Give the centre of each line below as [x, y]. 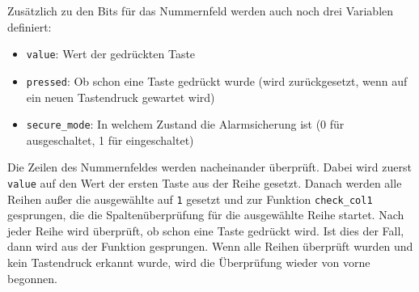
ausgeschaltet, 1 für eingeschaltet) [110, 140]
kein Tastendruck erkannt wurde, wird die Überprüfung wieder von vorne [189, 262]
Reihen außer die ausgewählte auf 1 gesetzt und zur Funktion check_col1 [190, 199]
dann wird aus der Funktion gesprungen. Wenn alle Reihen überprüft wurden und [210, 246]
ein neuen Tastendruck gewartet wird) [121, 97]
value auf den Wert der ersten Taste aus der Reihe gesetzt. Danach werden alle [205, 182]
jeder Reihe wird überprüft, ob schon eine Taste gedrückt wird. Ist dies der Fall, [206, 230]
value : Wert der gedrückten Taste [111, 54]
